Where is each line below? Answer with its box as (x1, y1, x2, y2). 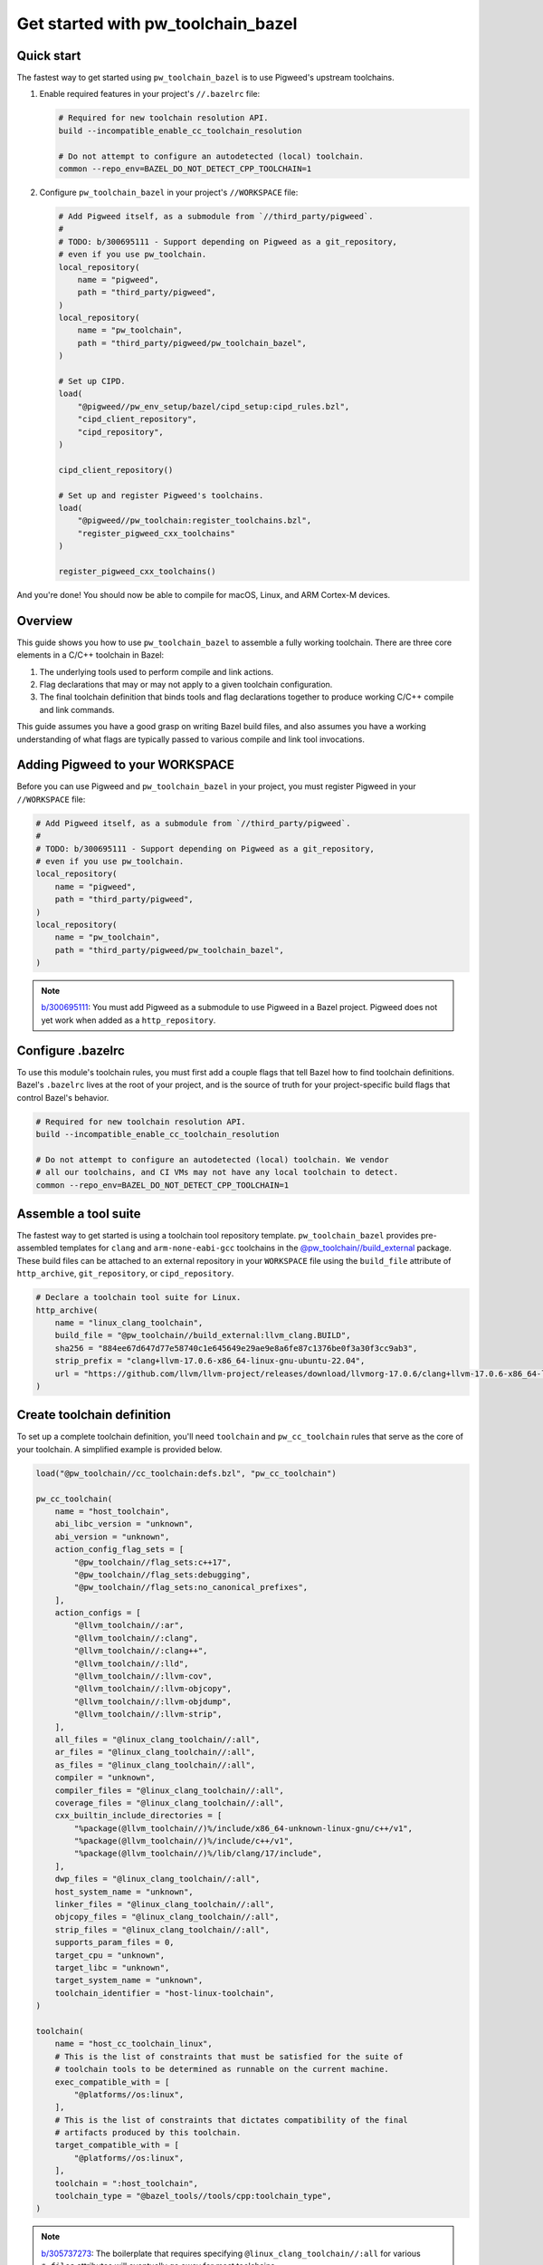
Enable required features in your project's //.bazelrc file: (39, 89, 261, 100)
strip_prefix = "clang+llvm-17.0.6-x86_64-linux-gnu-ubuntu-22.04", (54, 1355, 366, 1366)
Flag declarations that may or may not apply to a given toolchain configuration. (39, 679, 333, 689)
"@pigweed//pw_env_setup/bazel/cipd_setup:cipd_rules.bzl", (77, 401, 350, 411)
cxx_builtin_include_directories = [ (54, 1810, 223, 1821)
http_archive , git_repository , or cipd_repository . (16, 1268, 234, 1279)
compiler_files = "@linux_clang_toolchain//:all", (54, 1785, 284, 1796)
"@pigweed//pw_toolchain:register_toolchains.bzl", (77, 516, 312, 525)
